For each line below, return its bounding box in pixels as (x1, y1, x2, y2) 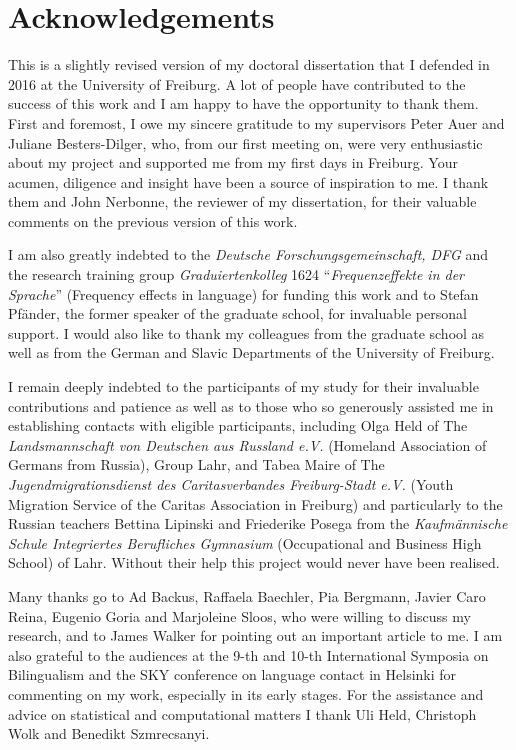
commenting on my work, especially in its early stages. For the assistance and (8, 683, 484, 704)
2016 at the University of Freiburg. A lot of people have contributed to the (8, 73, 466, 94)
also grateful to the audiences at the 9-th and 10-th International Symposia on (8, 644, 489, 665)
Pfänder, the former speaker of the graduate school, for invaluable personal (8, 303, 467, 324)
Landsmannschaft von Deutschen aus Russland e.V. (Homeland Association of (8, 434, 487, 455)
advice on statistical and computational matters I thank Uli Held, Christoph (8, 703, 477, 724)
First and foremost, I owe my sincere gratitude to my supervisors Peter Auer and (8, 112, 505, 133)
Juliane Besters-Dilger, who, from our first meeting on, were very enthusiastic (8, 132, 483, 153)
